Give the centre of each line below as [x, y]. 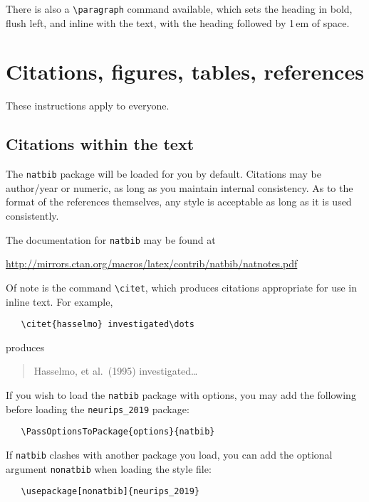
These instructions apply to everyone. [88, 106]
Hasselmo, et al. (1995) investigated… [116, 371]
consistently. [32, 216]
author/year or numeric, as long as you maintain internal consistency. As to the [180, 187]
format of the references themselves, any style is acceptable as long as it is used [179, 202]
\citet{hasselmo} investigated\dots [108, 325]
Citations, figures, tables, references [185, 71]
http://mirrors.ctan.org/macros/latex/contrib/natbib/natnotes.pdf [152, 263]
